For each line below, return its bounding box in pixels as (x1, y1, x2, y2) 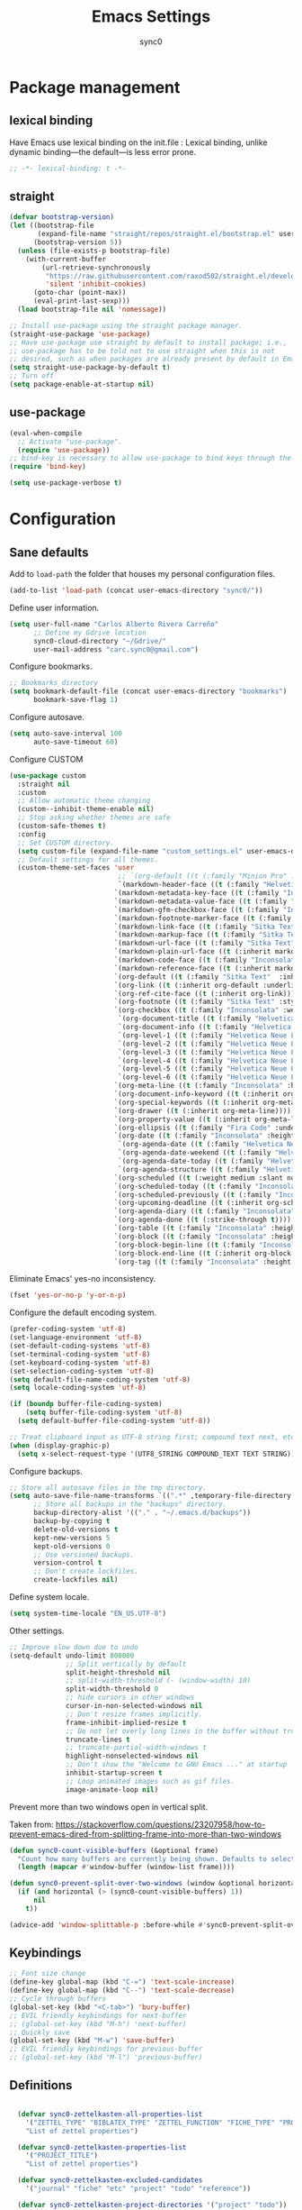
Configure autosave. (9, 712, 85, 722)
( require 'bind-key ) (9, 462, 87, 471)
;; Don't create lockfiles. (32, 1566, 139, 1576)
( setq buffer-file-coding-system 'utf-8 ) (25, 1408, 182, 1417)
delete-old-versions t (32, 1525, 119, 1534)
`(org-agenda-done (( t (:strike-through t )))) (113, 1215, 292, 1225)
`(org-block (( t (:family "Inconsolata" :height (113, 1232, 299, 1241)
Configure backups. (9, 1466, 83, 1476)
